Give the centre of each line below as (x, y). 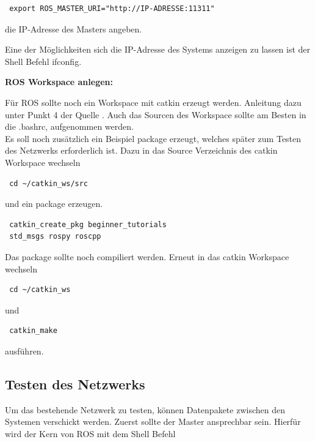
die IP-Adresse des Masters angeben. (74, 28)
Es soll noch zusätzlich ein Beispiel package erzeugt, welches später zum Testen (153, 138)
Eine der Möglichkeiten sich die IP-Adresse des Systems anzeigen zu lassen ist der (158, 49)
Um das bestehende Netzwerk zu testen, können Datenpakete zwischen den (145, 409)
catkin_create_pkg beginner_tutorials (88, 224)
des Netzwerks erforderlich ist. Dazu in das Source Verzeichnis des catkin (141, 150)
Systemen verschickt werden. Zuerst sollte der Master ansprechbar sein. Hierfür (153, 421)
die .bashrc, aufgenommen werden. (69, 126)
